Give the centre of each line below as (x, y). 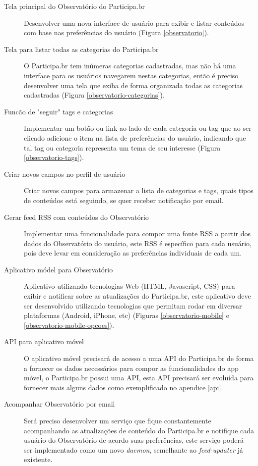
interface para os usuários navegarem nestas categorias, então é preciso (131, 75)
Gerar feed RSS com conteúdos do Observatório (76, 217)
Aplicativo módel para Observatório (59, 269)
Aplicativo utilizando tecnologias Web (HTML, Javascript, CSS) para (129, 286)
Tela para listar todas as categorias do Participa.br (81, 49)
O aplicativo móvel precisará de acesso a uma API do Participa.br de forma (139, 358)
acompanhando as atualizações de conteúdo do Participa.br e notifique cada (139, 430)
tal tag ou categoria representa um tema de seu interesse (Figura (122, 147)
